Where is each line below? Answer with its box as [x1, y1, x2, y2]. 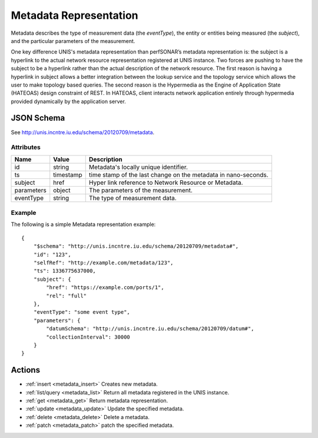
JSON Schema [11, 113, 65, 123]
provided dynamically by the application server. [11, 98, 126, 105]
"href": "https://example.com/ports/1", [46, 284, 164, 291]
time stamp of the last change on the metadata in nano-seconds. [88, 171, 269, 179]
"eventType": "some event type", [33, 309, 131, 316]
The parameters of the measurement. [88, 186, 193, 194]
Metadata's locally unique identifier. [88, 162, 188, 171]
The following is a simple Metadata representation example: [11, 221, 156, 228]
